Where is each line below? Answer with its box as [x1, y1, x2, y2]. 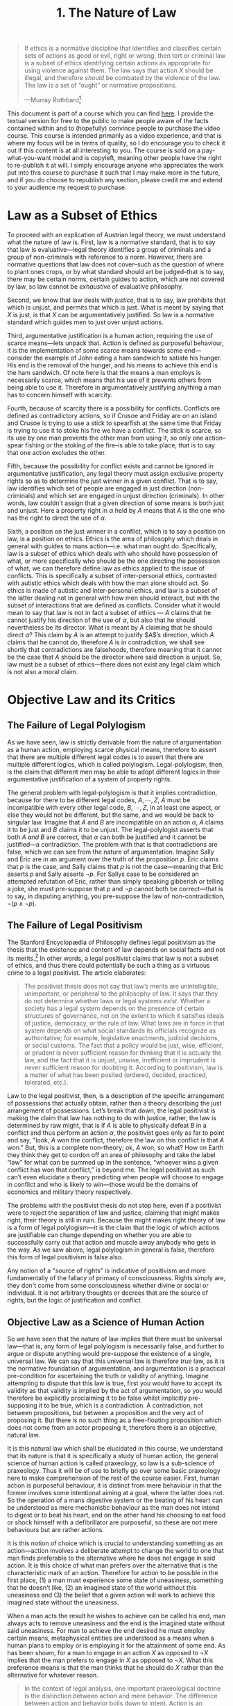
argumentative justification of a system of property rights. [7, 774, 172, 783]
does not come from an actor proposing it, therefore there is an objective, [7, 1424, 217, 1432]
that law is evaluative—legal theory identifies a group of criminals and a [7, 245, 212, 253]
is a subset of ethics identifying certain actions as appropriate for [24, 59, 211, 67]
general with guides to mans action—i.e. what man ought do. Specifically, [7, 541, 217, 550]
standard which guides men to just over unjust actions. [7, 318, 164, 326]
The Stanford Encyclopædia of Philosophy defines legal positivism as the [7, 938, 216, 946]
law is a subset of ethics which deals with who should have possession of [7, 549, 218, 557]
